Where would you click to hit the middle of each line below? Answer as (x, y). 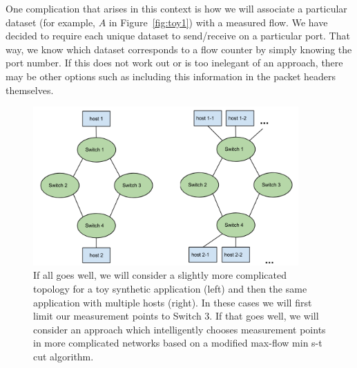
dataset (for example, (51, 22)
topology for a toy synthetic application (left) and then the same (170, 288)
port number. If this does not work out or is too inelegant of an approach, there (174, 63)
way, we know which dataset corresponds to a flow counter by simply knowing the (179, 49)
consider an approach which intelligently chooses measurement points (180, 329)
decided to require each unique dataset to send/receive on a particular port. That (178, 36)
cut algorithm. (64, 356)
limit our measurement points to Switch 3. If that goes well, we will (176, 316)
